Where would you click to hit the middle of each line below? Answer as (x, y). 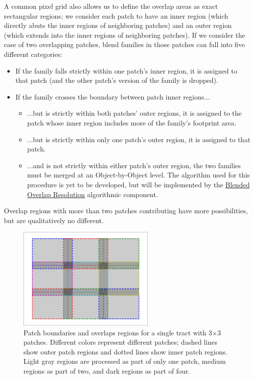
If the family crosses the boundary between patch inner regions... (113, 96)
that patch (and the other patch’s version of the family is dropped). (117, 80)
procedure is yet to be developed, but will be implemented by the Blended (139, 184)
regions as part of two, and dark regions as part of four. (107, 371)
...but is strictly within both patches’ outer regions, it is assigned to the (134, 113)
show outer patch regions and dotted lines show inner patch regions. (126, 351)
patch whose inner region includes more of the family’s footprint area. (132, 122)
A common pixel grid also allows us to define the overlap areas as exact (111, 6)
